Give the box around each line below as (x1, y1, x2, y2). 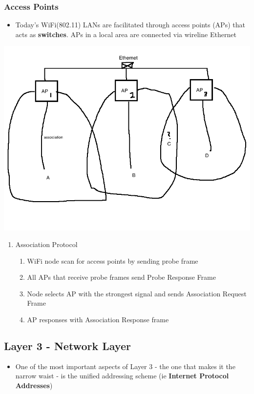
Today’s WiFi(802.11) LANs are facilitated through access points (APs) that (15, 20, 245, 30)
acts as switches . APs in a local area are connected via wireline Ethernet (15, 29, 236, 39)
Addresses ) (15, 380, 53, 390)
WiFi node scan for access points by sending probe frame (27, 255, 198, 266)
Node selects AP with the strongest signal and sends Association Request (27, 288, 247, 298)
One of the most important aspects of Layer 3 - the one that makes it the (15, 361, 235, 371)
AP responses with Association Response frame (27, 314, 169, 324)
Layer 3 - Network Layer (4, 338, 131, 353)
